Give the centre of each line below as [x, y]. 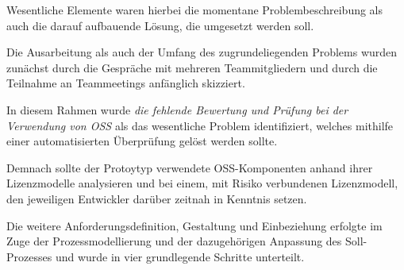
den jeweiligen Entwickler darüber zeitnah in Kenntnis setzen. [157, 198]
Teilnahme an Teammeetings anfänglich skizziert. [126, 83]
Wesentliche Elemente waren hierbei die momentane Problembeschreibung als [195, 10]
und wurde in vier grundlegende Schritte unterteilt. [180, 256]
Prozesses [29, 256]
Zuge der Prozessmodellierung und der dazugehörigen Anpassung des [174, 241]
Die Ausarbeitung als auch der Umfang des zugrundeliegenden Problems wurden [202, 52]
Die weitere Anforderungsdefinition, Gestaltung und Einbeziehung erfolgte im [194, 225]
